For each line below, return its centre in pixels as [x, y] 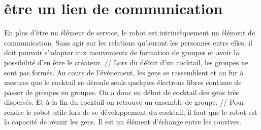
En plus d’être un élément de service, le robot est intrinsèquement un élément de [130, 33]
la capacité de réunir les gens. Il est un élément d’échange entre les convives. [123, 122]
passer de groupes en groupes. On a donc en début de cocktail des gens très [122, 92]
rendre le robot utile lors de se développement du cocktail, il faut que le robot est [131, 112]
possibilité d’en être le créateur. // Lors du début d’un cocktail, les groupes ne [126, 62]
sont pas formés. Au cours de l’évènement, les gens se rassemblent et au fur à [124, 72]
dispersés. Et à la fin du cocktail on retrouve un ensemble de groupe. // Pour [124, 102]
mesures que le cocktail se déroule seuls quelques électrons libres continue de [123, 82]
